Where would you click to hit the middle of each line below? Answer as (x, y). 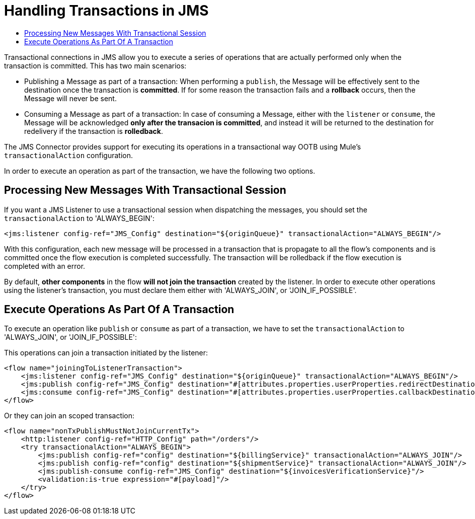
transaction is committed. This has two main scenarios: (95, 65)
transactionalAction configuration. (68, 155)
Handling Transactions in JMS (106, 11)
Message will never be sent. (70, 98)
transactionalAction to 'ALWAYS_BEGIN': (80, 218)
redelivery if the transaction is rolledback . (94, 131)
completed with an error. (45, 266)
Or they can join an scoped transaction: (69, 416)
